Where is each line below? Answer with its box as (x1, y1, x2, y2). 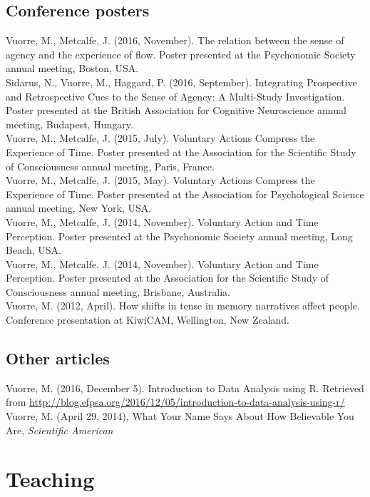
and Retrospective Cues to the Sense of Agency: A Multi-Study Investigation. (6, 88, 345, 103)
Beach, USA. (6, 242, 61, 257)
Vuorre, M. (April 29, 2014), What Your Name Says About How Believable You (6, 409, 354, 424)
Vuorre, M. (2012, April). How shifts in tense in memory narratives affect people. (6, 298, 360, 313)
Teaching (6, 464, 95, 493)
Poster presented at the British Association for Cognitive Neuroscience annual (6, 103, 346, 118)
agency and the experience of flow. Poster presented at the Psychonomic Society (6, 46, 356, 61)
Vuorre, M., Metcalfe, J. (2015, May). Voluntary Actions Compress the (6, 173, 315, 188)
